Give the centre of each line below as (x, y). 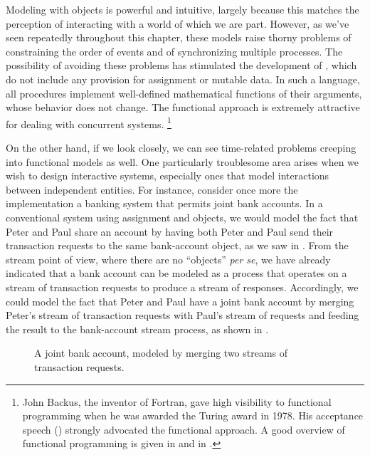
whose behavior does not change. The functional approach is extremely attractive (183, 107)
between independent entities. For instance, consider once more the (152, 189)
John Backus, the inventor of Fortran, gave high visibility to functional (177, 401)
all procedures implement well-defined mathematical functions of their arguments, (184, 93)
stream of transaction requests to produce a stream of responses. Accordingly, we (182, 287)
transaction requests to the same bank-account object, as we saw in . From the (177, 245)
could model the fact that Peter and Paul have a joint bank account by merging (180, 301)
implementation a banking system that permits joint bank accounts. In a (164, 203)
